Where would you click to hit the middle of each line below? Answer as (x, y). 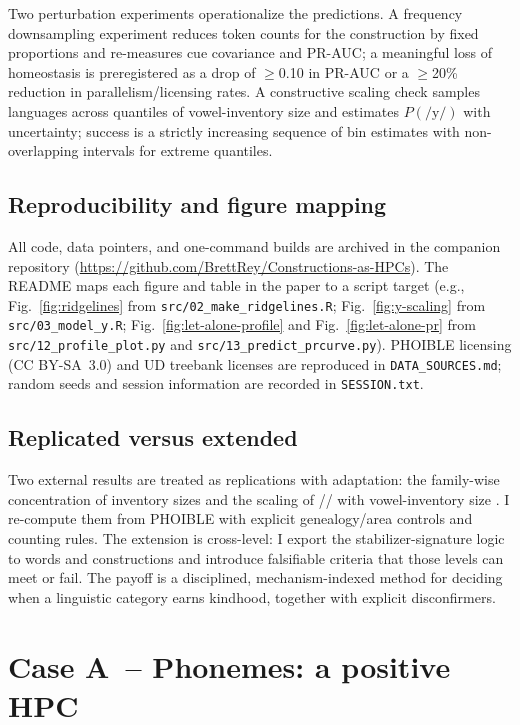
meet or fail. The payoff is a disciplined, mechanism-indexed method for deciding (255, 577)
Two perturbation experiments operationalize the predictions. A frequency (235, 13)
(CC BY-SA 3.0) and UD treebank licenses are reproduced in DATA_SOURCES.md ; (255, 363)
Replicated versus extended (153, 437)
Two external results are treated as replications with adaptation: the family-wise (254, 479)
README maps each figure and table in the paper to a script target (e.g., (236, 285)
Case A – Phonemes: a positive (229, 665)
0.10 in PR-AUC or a (343, 71)
